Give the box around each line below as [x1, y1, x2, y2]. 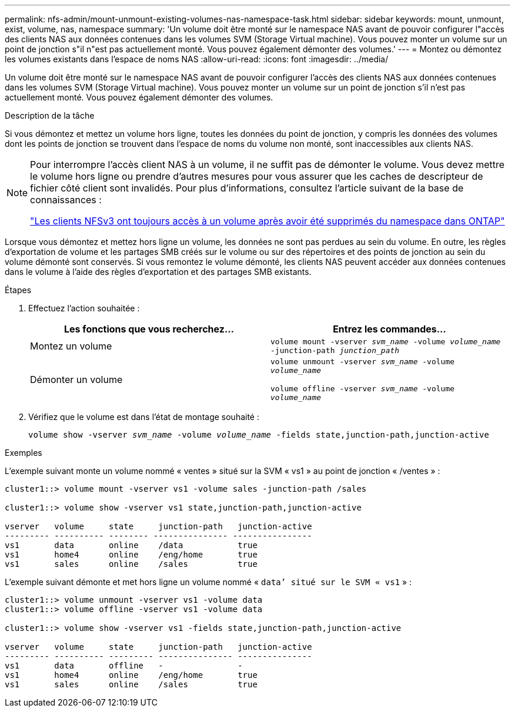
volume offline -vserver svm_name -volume [270, 384, 455, 393]
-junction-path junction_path [270, 346, 400, 355]
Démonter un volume [30, 374, 123, 385]
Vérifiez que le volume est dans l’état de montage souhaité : [28, 412, 259, 422]
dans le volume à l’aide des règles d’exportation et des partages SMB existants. [5, 267, 312, 277]
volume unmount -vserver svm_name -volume [270, 357, 455, 366]
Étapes [5, 285, 32, 295]
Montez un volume [30, 340, 112, 352]
